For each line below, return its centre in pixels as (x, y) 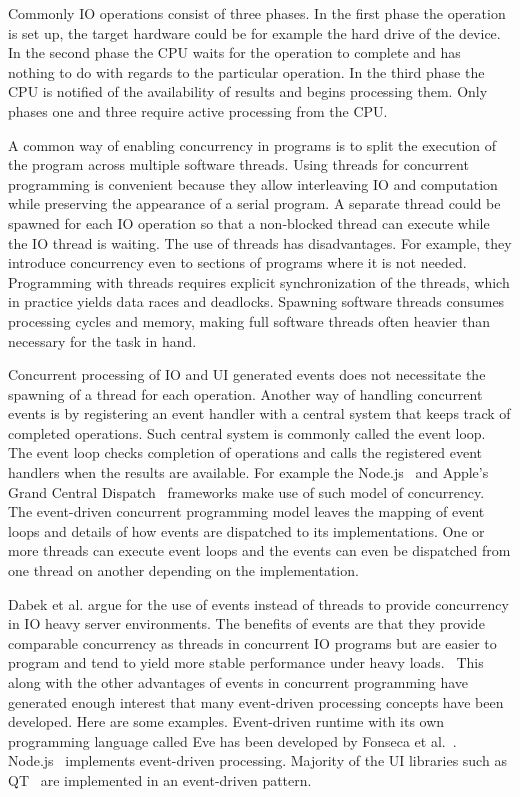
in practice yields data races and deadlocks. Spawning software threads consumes (256, 301)
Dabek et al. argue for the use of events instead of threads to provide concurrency (258, 603)
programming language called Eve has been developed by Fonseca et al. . (232, 740)
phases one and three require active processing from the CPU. (198, 110)
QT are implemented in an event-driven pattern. (160, 779)
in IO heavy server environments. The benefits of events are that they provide (246, 623)
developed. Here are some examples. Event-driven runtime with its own (226, 721)
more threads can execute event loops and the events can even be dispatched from (259, 550)
